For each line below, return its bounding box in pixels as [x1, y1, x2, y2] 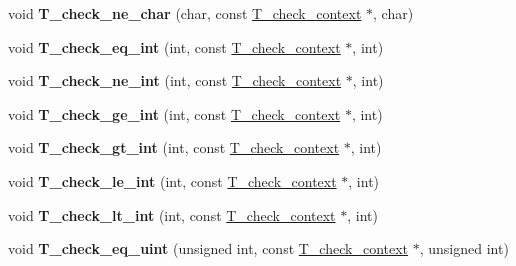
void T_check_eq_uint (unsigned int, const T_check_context [8, 238, 409, 259]
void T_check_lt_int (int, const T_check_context [8, 204, 336, 225]
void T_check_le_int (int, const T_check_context [8, 170, 337, 191]
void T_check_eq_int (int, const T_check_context [8, 36, 341, 57]
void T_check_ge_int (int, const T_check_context [8, 103, 341, 124]
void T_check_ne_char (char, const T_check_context [8, 3, 362, 23]
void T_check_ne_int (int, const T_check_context [8, 70, 342, 91]
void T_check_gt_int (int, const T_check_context [8, 137, 340, 158]
